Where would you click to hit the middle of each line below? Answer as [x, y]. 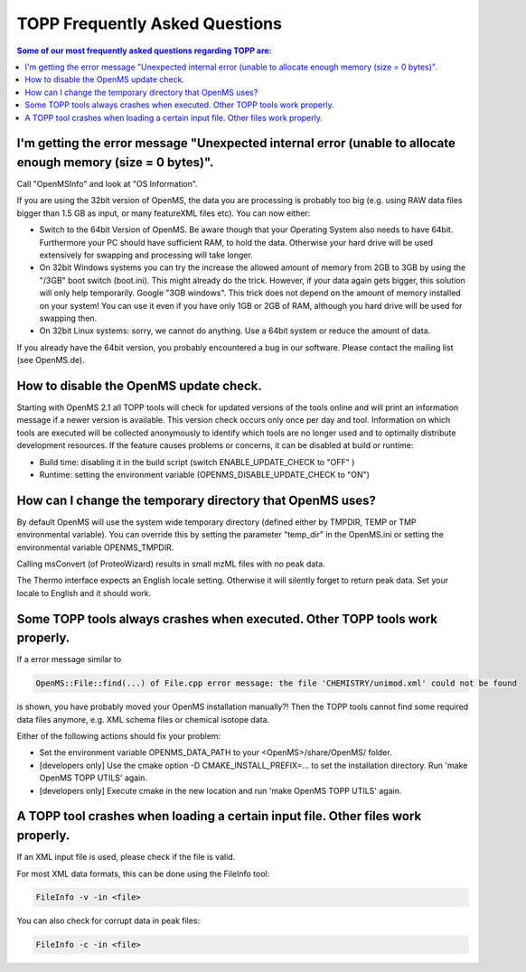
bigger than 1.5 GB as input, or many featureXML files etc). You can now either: [164, 213]
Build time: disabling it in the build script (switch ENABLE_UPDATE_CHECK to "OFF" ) [197, 462]
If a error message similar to [69, 659]
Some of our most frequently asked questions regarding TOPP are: [144, 51]
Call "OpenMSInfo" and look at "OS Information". [107, 184]
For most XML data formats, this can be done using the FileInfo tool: [143, 874]
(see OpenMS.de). [51, 360]
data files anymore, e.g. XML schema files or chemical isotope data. [143, 719]
